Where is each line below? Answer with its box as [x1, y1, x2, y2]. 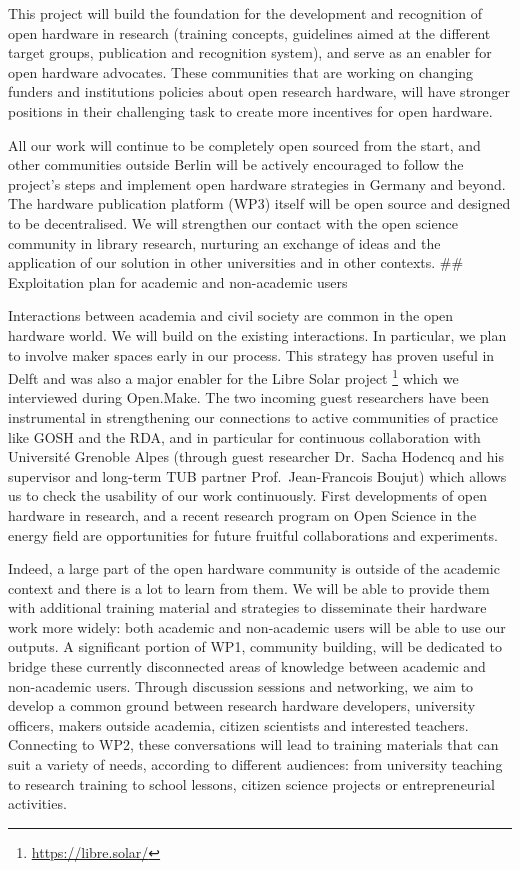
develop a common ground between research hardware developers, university [8, 695, 476, 716]
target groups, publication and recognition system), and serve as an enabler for [8, 42, 492, 63]
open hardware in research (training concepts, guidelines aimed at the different [8, 22, 491, 43]
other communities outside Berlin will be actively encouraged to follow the [8, 154, 464, 175]
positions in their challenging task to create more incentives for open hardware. [8, 100, 493, 121]
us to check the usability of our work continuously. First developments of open [8, 485, 488, 506]
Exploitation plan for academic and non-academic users [8, 271, 348, 292]
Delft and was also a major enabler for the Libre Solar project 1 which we [8, 365, 459, 388]
